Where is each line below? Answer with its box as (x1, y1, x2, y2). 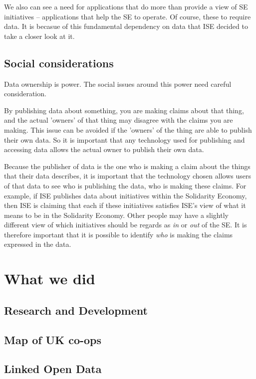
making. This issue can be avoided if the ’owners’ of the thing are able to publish (4, 124, 252, 135)
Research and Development (4, 302, 148, 318)
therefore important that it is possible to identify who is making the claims (4, 229, 233, 239)
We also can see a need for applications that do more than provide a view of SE (4, 1, 248, 11)
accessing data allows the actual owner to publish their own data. (4, 144, 204, 155)
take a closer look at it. (4, 30, 75, 41)
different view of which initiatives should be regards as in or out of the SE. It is (4, 219, 247, 230)
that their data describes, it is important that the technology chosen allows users (4, 171, 251, 181)
